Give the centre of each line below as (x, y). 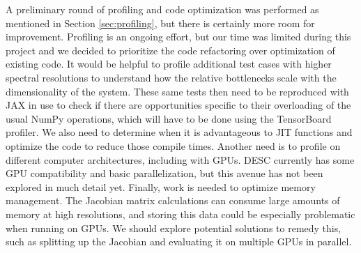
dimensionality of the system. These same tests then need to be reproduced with (177, 91)
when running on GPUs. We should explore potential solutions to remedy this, (174, 228)
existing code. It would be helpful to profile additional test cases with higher (169, 64)
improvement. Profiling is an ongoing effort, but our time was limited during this (178, 37)
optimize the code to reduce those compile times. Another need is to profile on (173, 145)
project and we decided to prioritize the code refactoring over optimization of (170, 50)
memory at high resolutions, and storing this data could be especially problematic (180, 214)
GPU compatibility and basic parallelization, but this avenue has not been (164, 173)
